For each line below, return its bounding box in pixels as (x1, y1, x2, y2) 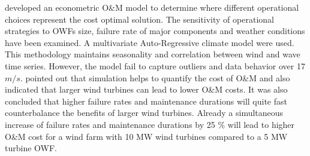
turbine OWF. (5, 142, 57, 154)
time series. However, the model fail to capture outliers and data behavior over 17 (5, 59, 305, 72)
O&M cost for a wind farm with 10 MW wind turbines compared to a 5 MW (5, 130, 288, 142)
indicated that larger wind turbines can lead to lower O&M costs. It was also (5, 83, 288, 96)
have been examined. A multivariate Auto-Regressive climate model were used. (5, 36, 294, 48)
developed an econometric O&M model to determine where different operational (5, 1, 299, 13)
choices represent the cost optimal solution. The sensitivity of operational (5, 13, 274, 25)
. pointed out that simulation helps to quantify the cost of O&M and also (20, 71, 290, 84)
